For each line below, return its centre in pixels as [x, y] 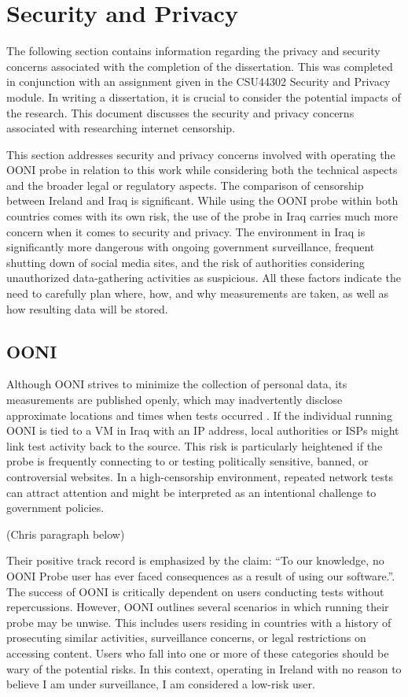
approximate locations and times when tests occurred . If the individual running [199, 415]
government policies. [55, 508]
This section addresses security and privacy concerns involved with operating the [201, 154]
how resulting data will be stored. [87, 308]
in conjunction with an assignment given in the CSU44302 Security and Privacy [198, 82]
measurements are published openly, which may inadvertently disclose [175, 400]
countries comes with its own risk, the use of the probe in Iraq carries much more [202, 216]
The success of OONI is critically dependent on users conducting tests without [195, 591]
